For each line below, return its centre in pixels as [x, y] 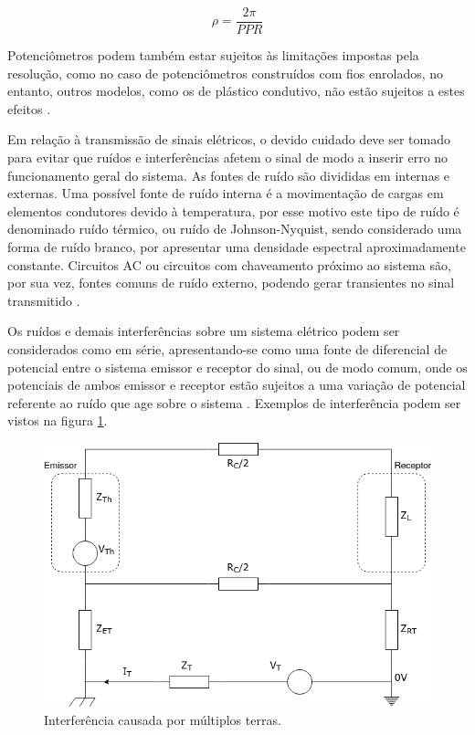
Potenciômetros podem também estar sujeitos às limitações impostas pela [213, 55]
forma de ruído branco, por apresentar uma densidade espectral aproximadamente [237, 247]
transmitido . [44, 300]
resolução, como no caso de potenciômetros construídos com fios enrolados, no [226, 73]
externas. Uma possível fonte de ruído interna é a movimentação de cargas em [226, 193]
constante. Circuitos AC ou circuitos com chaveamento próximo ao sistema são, [229, 264]
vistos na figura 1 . [58, 420]
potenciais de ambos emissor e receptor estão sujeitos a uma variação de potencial [237, 385]
